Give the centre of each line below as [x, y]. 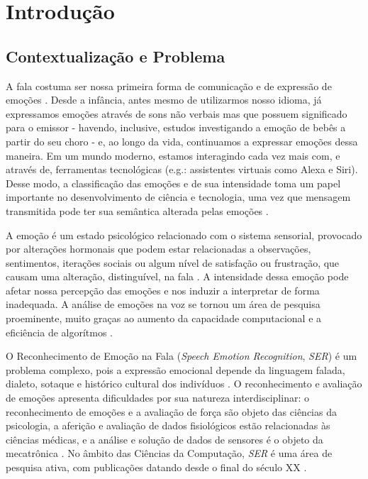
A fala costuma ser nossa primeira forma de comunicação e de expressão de [169, 86]
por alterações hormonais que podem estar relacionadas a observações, [158, 249]
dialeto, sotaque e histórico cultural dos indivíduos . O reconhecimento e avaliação [184, 384]
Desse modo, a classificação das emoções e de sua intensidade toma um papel [173, 183]
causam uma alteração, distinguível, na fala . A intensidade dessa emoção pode [177, 276]
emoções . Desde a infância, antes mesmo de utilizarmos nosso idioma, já [164, 100]
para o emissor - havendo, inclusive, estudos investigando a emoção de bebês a [176, 127]
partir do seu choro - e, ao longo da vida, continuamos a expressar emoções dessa [182, 141]
